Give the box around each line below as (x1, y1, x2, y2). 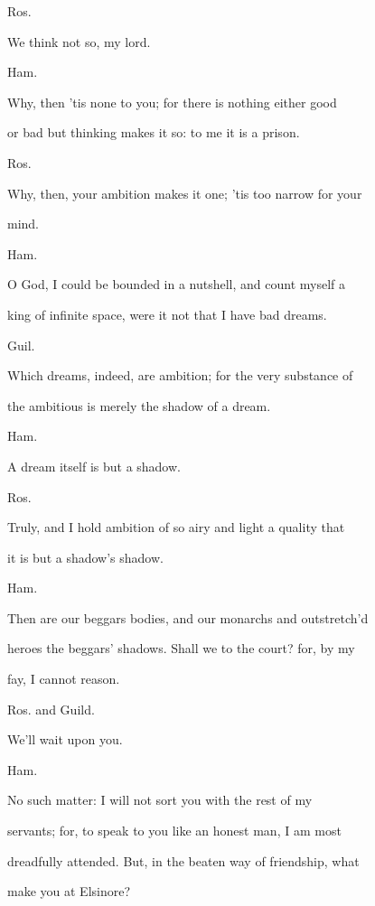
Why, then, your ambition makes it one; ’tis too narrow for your (7, 183, 362, 202)
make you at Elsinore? (7, 882, 131, 901)
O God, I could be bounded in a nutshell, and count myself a (7, 275, 346, 294)
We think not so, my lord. (7, 32, 151, 51)
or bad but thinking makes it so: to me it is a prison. (7, 123, 300, 142)
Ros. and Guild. (7, 699, 95, 718)
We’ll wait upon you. (7, 730, 123, 749)
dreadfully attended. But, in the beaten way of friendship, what (7, 851, 360, 870)
